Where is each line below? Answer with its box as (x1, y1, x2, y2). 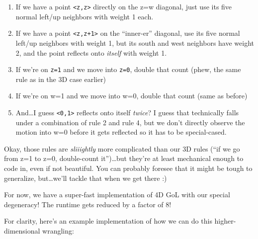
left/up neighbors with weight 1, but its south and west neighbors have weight (15, 37, 254, 48)
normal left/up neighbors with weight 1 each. (15, 11, 154, 21)
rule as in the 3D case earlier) (15, 74, 106, 84)
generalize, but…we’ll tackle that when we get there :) (4, 172, 167, 183)
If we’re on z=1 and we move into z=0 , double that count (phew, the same (15, 64, 241, 75)
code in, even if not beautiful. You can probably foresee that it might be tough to (4, 162, 253, 173)
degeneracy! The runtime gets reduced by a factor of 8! (4, 199, 172, 209)
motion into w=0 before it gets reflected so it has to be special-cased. (15, 127, 227, 137)
